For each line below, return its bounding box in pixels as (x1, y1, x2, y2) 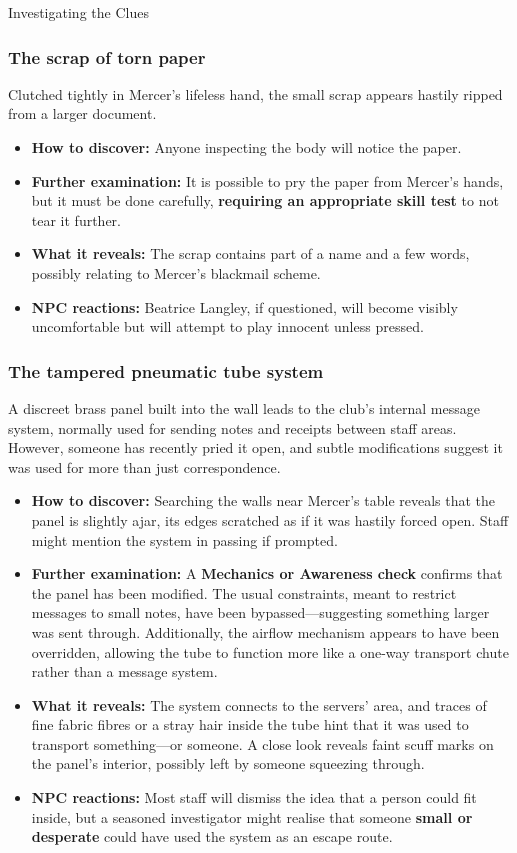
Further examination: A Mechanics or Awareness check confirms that (31, 563, 503, 584)
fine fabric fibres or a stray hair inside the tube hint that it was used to (31, 714, 469, 735)
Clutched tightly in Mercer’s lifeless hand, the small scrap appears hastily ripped (8, 83, 503, 104)
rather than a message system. (31, 661, 218, 682)
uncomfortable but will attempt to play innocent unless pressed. (31, 316, 424, 337)
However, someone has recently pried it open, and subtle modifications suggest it (8, 437, 503, 458)
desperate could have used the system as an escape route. (31, 826, 393, 847)
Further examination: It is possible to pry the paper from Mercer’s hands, (31, 170, 504, 191)
